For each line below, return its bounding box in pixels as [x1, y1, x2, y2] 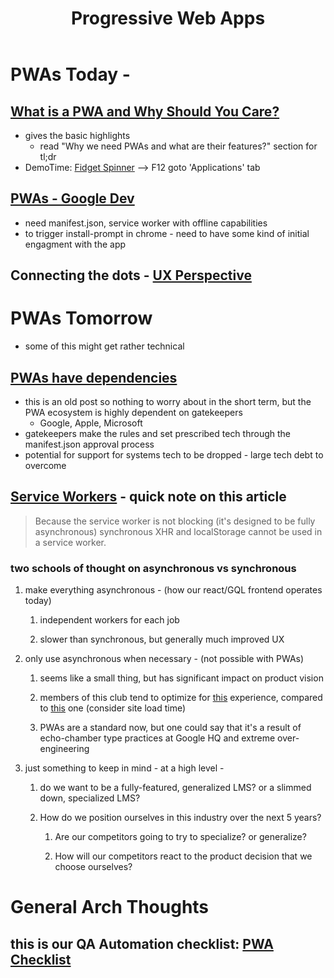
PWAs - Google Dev [10, 190, 135, 207]
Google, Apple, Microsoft [39, 417, 143, 429]
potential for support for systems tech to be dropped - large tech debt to [24, 448, 324, 461]
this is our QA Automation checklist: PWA [10, 935, 274, 952]
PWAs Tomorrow [10, 307, 153, 330]
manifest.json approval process [24, 438, 155, 450]
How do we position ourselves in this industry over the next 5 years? [39, 812, 322, 824]
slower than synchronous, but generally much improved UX [39, 633, 285, 646]
